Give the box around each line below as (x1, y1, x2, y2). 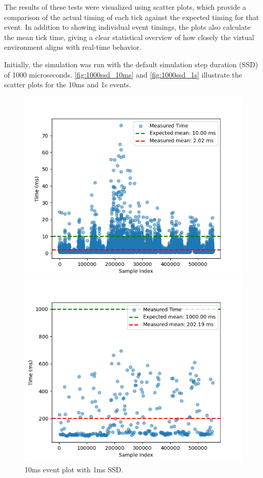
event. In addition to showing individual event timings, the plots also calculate (4, 22, 251, 32)
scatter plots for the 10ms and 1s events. (4, 79, 131, 90)
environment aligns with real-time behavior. (4, 42, 141, 52)
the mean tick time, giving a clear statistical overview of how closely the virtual (4, 31, 254, 42)
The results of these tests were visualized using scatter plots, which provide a (4, 2, 247, 12)
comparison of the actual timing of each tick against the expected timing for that (4, 11, 259, 22)
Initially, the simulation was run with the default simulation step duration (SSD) (4, 59, 258, 69)
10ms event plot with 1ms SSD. (25, 464, 124, 474)
